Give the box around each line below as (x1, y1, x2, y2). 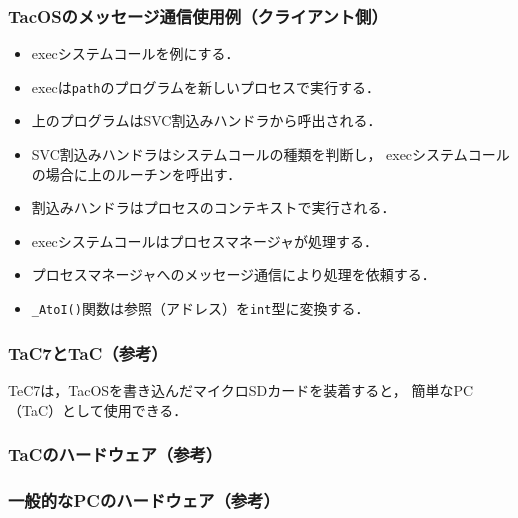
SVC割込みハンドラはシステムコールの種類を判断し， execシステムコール (31, 144, 510, 165)
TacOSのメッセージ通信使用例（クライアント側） (8, 3, 388, 28)
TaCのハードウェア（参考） (8, 442, 223, 467)
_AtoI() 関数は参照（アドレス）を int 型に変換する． (31, 298, 370, 319)
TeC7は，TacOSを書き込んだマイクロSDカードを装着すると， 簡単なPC (8, 379, 474, 400)
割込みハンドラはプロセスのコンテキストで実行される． (31, 197, 396, 218)
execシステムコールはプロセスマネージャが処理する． (31, 230, 379, 251)
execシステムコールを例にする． (31, 43, 240, 64)
